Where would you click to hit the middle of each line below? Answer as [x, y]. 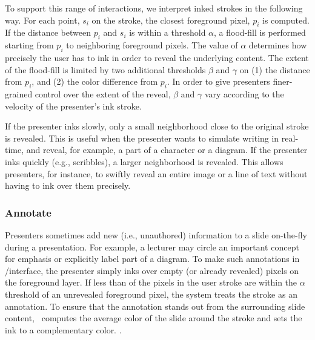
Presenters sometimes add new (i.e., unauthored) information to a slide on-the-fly [156, 234]
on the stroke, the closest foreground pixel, [171, 20]
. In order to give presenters [218, 81]
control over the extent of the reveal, [103, 93]
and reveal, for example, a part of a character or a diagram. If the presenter [167, 150]
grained [19, 93]
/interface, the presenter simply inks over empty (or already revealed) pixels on [152, 270]
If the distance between [48, 32]
